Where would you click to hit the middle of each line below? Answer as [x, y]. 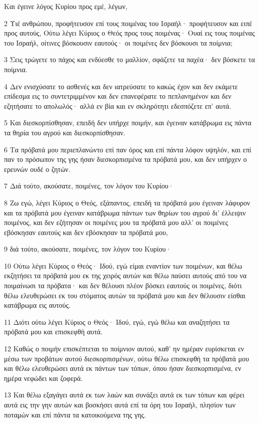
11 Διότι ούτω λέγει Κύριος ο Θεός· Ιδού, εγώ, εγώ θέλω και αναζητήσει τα [117, 322]
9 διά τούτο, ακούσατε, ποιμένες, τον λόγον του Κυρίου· [88, 249]
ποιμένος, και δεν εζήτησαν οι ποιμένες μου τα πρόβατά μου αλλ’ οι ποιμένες [116, 222]
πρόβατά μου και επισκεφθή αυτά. [53, 332]
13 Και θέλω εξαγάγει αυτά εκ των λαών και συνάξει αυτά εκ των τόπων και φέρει [124, 395]
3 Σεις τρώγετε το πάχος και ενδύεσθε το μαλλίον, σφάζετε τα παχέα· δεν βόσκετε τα [129, 59]
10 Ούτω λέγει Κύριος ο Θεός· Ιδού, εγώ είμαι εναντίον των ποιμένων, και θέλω [123, 265]
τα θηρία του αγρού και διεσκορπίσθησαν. [65, 132]
